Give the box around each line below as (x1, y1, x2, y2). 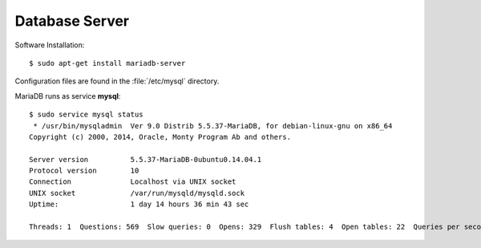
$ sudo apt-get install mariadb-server (29, 59, 186, 67)
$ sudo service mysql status (29, 110, 143, 120)
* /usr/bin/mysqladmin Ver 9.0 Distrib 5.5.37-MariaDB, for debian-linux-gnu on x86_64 (33, 121, 393, 130)
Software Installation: (14, 40, 85, 50)
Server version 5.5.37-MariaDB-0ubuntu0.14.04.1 (29, 155, 262, 164)
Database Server (14, 12, 130, 30)
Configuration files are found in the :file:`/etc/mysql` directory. (14, 76, 220, 86)
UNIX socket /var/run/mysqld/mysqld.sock (29, 189, 245, 197)
